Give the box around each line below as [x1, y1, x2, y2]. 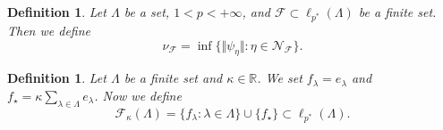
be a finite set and [124, 69, 223, 87]
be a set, [124, 3, 170, 20]
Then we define [7, 21, 91, 40]
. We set [257, 69, 302, 87]
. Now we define [94, 86, 182, 104]
